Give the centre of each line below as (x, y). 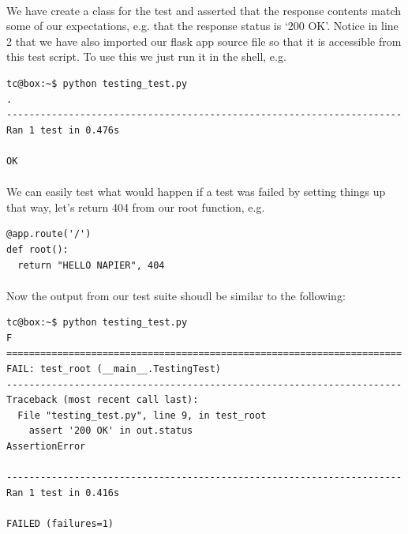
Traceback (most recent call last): (103, 400)
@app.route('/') (49, 234)
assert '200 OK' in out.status (111, 431)
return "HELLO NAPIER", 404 (91, 265)
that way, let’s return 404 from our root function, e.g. (136, 207)
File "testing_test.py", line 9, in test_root (142, 415)
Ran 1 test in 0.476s (63, 130)
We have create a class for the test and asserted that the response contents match (204, 10)
